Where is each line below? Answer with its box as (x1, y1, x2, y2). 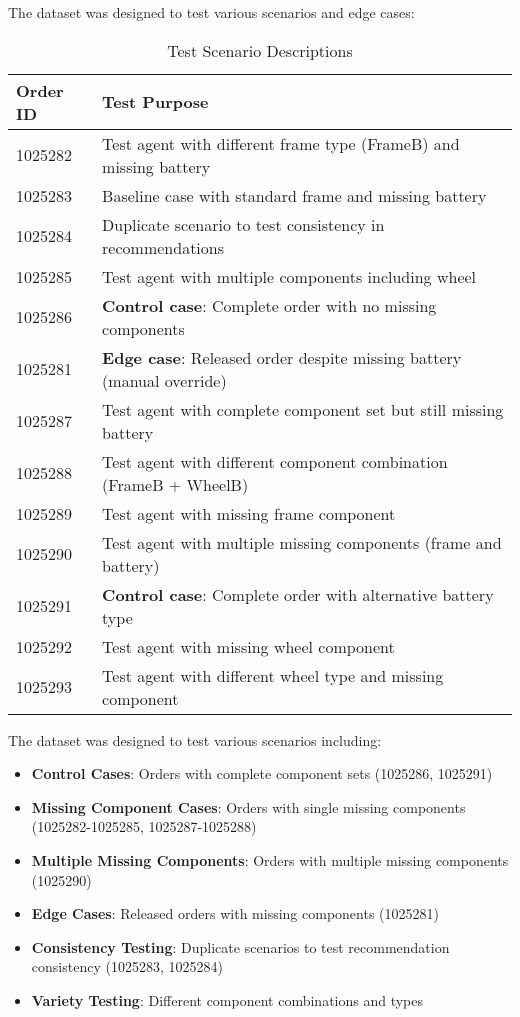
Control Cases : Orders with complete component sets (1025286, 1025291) (31, 763, 493, 784)
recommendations (102, 235, 224, 259)
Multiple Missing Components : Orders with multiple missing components (31, 849, 509, 870)
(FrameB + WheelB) (102, 472, 249, 496)
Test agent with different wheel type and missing (102, 663, 444, 687)
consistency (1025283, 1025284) (31, 956, 223, 977)
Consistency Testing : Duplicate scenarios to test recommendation (31, 936, 450, 957)
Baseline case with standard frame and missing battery (102, 183, 487, 207)
